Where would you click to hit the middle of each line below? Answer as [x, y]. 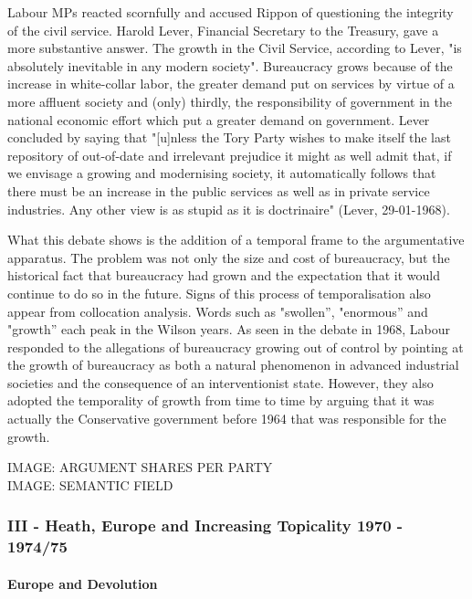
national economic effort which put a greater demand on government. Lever [219, 119]
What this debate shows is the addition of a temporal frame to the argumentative [236, 240]
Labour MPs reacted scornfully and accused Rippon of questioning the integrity [231, 12]
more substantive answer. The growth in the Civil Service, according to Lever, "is [235, 48]
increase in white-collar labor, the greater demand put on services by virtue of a [231, 84]
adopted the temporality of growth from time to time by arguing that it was [221, 400]
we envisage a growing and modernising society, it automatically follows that [222, 173]
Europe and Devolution [83, 583]
